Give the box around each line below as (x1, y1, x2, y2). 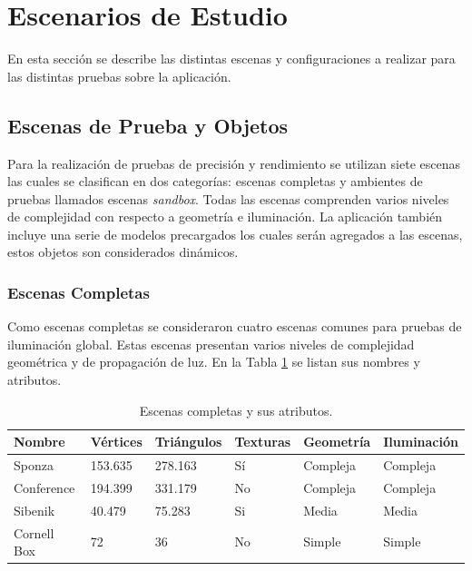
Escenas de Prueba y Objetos (7, 111, 289, 139)
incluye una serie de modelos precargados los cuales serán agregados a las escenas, (7, 224, 463, 243)
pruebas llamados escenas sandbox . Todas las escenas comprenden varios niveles (7, 189, 449, 208)
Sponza (14, 456, 54, 475)
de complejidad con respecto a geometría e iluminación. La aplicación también (7, 207, 443, 226)
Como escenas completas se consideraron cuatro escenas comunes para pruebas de (7, 317, 462, 336)
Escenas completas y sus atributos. (139, 400, 333, 419)
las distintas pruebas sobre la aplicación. (7, 66, 231, 85)
